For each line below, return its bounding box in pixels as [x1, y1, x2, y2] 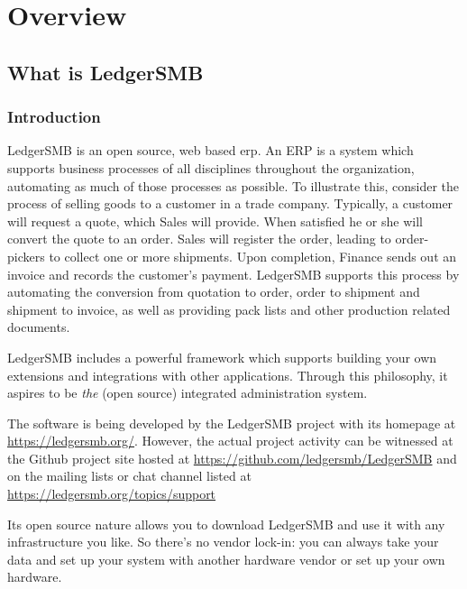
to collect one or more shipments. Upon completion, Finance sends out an [49, 246, 457, 265]
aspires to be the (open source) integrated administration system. [7, 383, 368, 402]
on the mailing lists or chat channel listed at [7, 466, 252, 485]
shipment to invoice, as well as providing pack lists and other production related [7, 299, 451, 318]
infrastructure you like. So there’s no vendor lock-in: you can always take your [7, 532, 439, 551]
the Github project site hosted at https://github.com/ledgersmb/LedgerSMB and [7, 448, 457, 467]
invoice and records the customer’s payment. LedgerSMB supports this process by [7, 264, 460, 283]
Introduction [7, 106, 101, 128]
